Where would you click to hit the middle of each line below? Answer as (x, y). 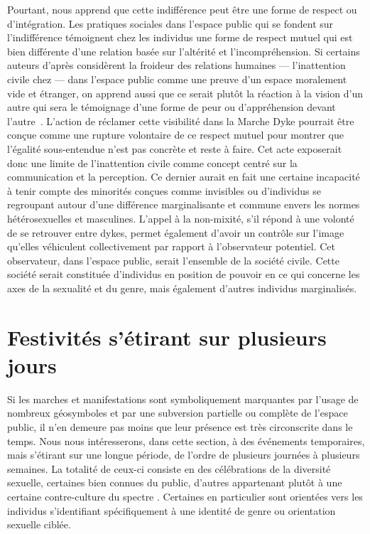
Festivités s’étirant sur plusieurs (167, 337)
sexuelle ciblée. (39, 524)
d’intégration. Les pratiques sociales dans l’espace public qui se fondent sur (170, 23)
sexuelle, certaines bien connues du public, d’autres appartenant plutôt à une (175, 482)
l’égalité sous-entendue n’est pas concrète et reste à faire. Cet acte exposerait (175, 148)
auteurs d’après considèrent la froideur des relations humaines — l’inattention (176, 65)
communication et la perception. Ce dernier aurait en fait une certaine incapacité (184, 177)
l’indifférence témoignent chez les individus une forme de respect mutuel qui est (180, 37)
